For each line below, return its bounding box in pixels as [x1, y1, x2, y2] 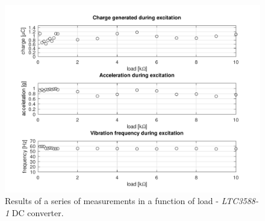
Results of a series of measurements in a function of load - [5, 194, 219, 207]
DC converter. [11, 206, 64, 219]
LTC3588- [221, 194, 259, 207]
